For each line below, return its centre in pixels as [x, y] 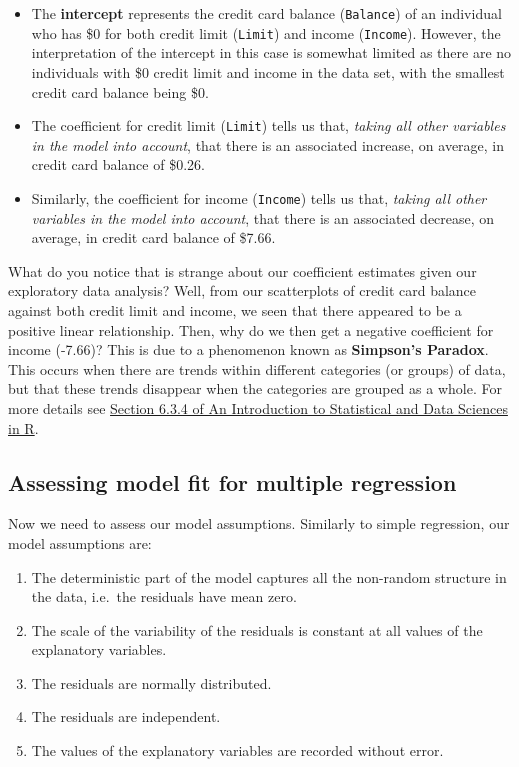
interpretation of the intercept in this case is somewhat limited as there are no [271, 52]
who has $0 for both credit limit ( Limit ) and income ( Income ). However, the [266, 32]
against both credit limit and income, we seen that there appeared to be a [235, 309]
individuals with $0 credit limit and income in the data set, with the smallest [268, 71]
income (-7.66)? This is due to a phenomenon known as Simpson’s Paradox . [248, 349]
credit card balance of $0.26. [118, 164]
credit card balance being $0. [120, 91]
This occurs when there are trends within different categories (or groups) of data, [257, 368]
